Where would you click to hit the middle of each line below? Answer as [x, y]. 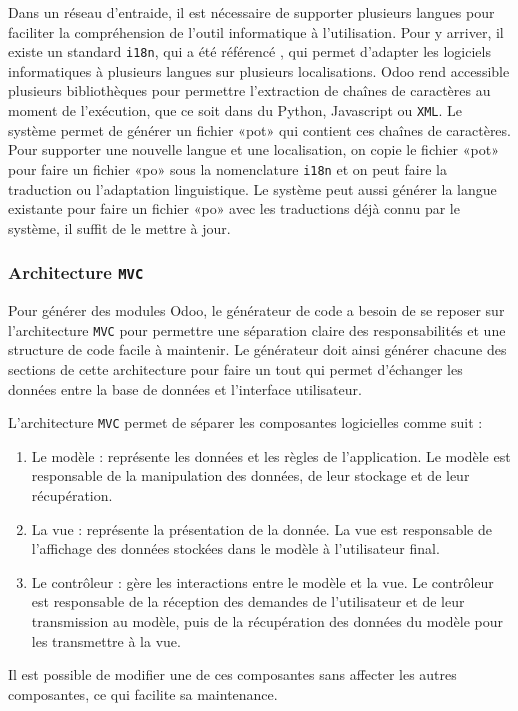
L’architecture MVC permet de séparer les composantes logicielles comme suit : [245, 422]
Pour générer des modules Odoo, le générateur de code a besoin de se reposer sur [256, 310]
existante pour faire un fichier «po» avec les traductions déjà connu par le [234, 208]
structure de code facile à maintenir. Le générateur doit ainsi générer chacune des [257, 349]
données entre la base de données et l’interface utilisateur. [185, 388]
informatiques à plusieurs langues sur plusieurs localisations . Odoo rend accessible [259, 70]
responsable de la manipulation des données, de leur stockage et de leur [250, 475]
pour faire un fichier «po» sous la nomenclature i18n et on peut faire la [227, 168]
